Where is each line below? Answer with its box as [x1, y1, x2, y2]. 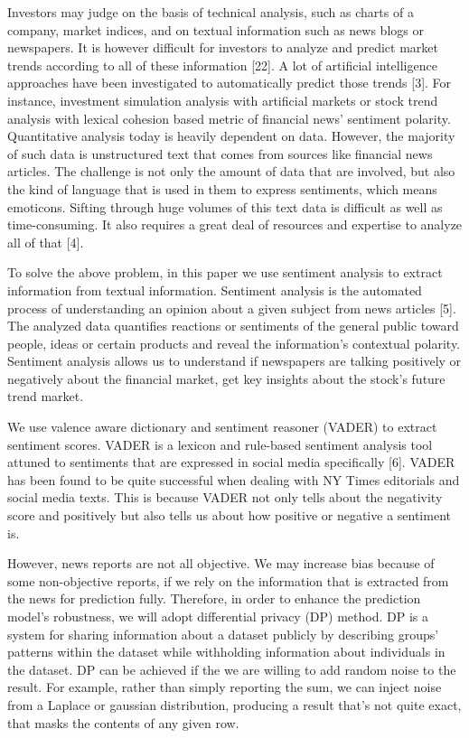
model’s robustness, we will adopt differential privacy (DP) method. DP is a [7, 607, 429, 625]
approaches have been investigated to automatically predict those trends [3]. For [7, 73, 452, 92]
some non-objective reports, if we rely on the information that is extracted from [7, 571, 449, 590]
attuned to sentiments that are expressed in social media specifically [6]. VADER [7, 453, 455, 472]
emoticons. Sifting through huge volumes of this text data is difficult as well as [7, 197, 443, 216]
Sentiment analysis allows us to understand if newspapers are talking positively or [7, 351, 462, 370]
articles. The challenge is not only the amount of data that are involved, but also [7, 162, 455, 181]
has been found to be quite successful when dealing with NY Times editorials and [7, 470, 460, 489]
